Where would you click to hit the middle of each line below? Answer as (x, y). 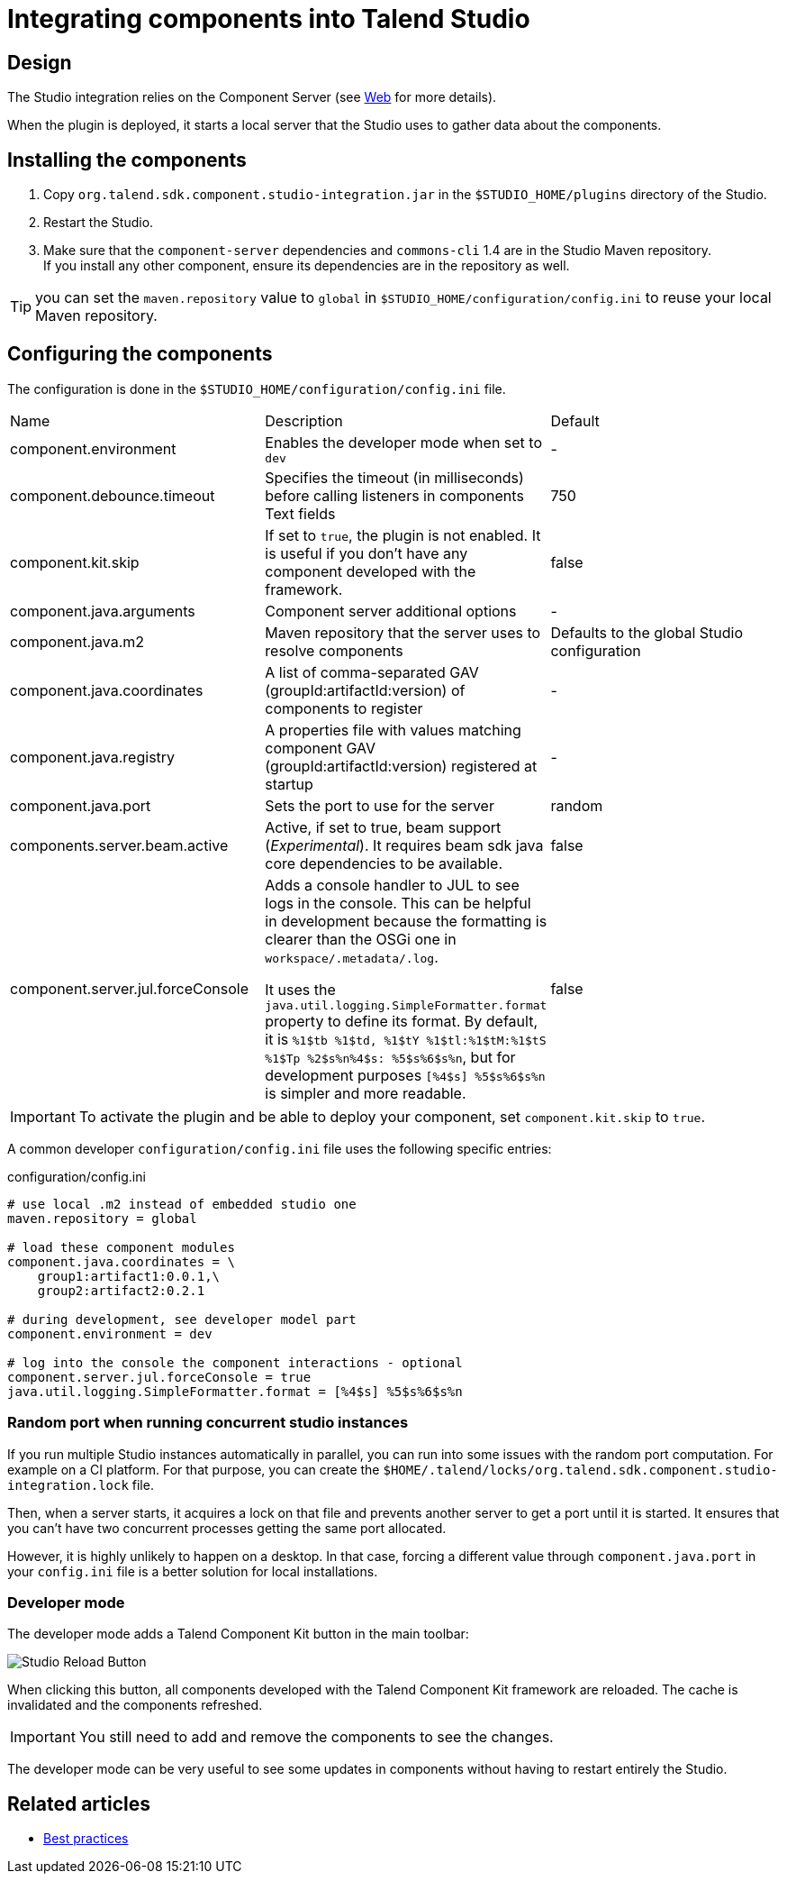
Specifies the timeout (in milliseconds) (394, 477)
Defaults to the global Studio (647, 632)
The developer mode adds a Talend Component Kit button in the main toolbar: (238, 1634)
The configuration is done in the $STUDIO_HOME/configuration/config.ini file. (257, 388)
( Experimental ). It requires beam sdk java (404, 845)
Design (40, 62)
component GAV (320, 748)
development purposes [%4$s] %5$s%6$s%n (405, 1075)
